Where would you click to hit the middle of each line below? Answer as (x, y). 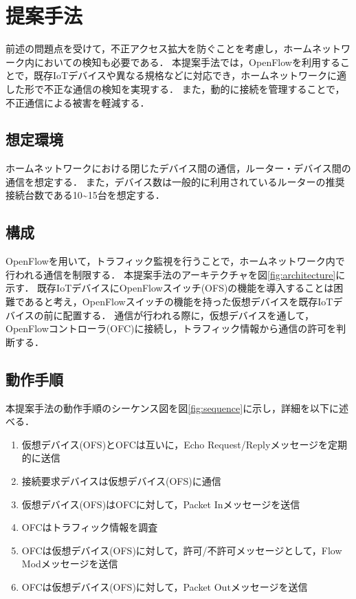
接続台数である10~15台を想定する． (85, 195)
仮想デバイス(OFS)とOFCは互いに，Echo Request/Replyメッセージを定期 (185, 444)
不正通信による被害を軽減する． (78, 102)
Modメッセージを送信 (70, 564)
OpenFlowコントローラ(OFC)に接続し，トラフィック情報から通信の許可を (171, 328)
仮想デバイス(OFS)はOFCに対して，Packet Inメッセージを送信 (161, 504)
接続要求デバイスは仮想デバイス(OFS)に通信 (121, 481)
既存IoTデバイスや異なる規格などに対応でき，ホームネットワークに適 (190, 75)
